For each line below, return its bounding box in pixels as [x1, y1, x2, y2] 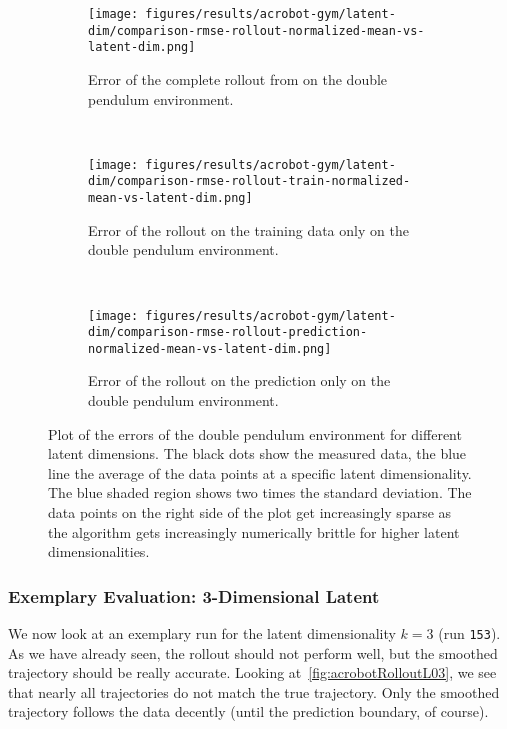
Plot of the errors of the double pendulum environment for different [48, 423, 462, 444]
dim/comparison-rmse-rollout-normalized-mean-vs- [88, 23, 425, 38]
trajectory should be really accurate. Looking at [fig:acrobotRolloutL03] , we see [8, 662, 497, 683]
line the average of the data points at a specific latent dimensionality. [48, 462, 472, 483]
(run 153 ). [438, 623, 501, 644]
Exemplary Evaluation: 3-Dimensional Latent [8, 583, 380, 608]
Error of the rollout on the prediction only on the [88, 370, 391, 391]
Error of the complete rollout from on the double [88, 68, 388, 89]
